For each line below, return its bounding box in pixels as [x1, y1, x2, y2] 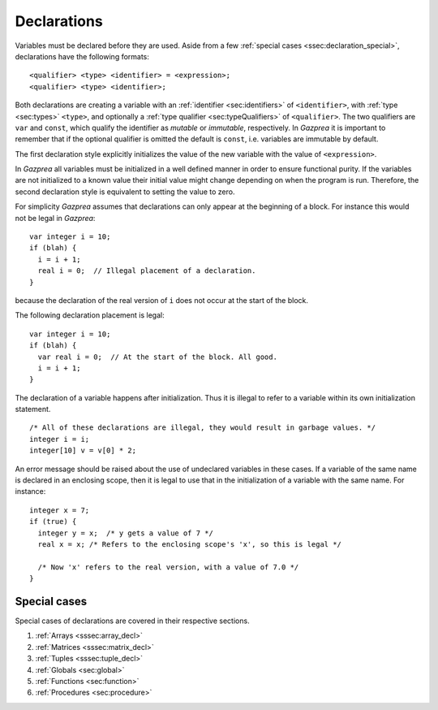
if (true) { [29, 517, 77, 526]
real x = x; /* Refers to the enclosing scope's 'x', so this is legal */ [37, 540, 342, 548]
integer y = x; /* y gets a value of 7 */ [37, 528, 214, 538]
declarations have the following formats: [15, 51, 150, 61]
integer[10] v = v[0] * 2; [29, 446, 137, 455]
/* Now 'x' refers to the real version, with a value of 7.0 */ [37, 562, 299, 572]
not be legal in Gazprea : [15, 213, 96, 223]
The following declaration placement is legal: [15, 310, 165, 320]
